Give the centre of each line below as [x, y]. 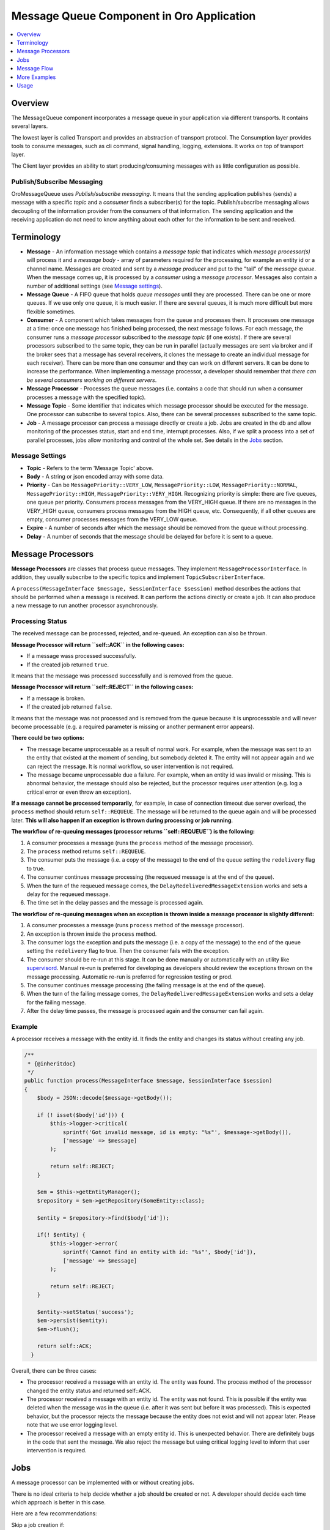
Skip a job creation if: [38, 1524]
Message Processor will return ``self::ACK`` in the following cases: [98, 644]
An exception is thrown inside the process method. [92, 934]
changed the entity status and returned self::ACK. [89, 1390]
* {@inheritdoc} [52, 1064]
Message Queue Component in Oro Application [134, 16]
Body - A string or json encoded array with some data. [95, 477]
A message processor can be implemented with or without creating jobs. [103, 1483]
